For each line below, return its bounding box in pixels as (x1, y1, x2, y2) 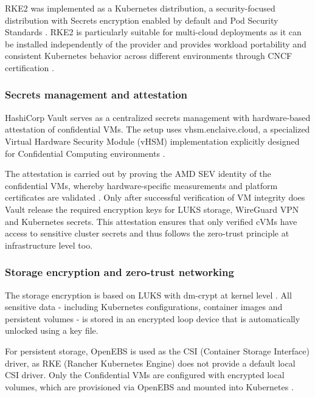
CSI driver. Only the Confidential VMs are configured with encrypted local (5, 368, 285, 381)
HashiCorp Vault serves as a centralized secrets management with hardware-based (5, 111, 311, 123)
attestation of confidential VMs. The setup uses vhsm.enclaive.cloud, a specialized (5, 123, 310, 136)
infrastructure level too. (5, 238, 93, 251)
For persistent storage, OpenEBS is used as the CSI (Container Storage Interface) (5, 344, 310, 357)
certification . (5, 61, 54, 74)
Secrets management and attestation (5, 87, 188, 102)
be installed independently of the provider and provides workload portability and (5, 37, 306, 50)
